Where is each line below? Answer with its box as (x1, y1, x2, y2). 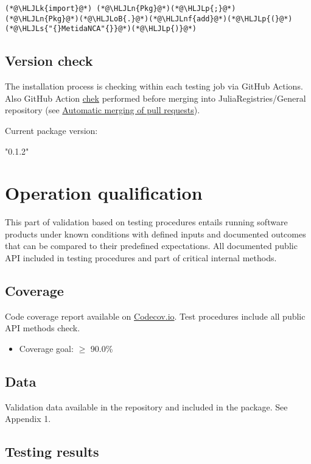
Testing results (5, 442, 99, 461)
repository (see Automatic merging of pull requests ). (5, 104, 200, 116)
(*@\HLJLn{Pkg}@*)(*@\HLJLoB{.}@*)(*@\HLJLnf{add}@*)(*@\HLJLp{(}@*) (5, 14, 293, 23)
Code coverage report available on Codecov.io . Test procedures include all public (5, 309, 306, 322)
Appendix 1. (5, 412, 51, 425)
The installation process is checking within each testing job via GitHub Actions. (5, 80, 303, 93)
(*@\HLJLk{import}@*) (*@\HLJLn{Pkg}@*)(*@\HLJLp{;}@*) (5, 4, 236, 13)
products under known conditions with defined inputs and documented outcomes (5, 227, 306, 240)
